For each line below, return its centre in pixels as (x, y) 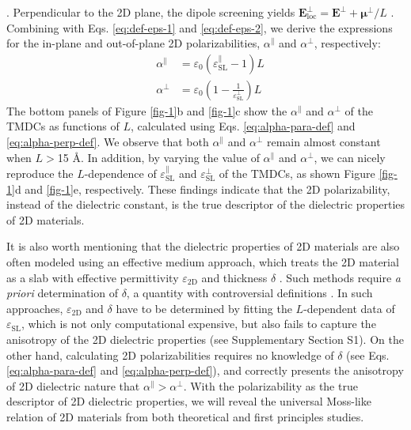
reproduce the (40, 174)
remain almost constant (323, 142)
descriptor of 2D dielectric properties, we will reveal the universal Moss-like (189, 401)
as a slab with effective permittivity (93, 277)
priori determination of (62, 293)
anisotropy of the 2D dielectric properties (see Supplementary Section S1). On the (205, 339)
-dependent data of (349, 308)
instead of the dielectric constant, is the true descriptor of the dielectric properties (206, 204)
